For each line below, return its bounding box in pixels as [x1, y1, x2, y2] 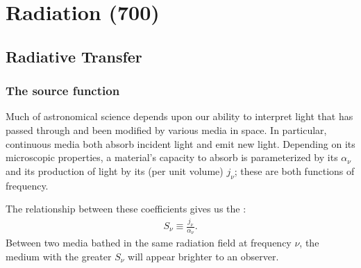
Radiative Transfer [6, 45, 142, 67]
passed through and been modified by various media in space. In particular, [6, 122, 327, 137]
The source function [6, 82, 120, 99]
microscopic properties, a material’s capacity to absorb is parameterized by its [6, 150, 338, 165]
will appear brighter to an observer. [128, 249, 279, 263]
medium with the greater [6, 249, 112, 263]
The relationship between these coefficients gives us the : [6, 201, 246, 216]
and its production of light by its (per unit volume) [6, 163, 224, 178]
